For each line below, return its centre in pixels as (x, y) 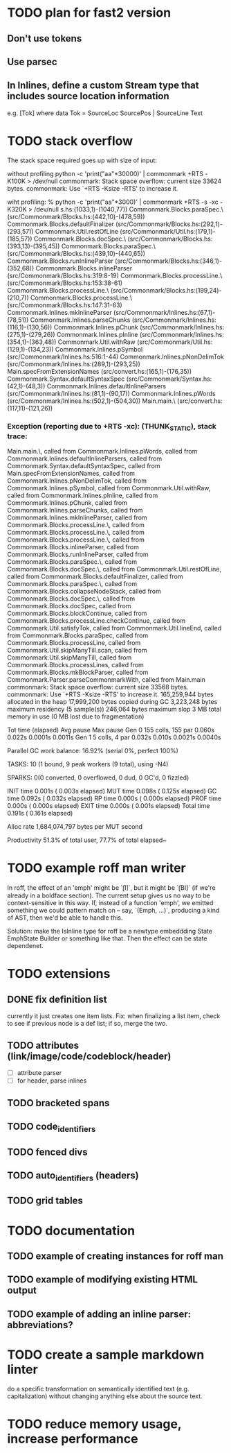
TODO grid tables (45, 1201)
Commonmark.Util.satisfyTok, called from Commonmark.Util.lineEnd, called (114, 628)
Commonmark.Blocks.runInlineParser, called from (78, 554)
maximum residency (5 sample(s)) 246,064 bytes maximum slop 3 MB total (114, 710)
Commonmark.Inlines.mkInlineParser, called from (77, 517)
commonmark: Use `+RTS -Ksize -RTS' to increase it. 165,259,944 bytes (110, 694)
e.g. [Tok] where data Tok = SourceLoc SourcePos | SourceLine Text (105, 113)
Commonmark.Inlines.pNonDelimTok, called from (77, 481)
